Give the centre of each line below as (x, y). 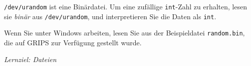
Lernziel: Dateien (30, 59)
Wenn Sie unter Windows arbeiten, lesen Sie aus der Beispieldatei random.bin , (125, 33)
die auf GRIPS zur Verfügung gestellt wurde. (73, 42)
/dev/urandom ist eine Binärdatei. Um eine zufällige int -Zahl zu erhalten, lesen (125, 6)
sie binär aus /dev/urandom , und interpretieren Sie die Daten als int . (110, 16)
